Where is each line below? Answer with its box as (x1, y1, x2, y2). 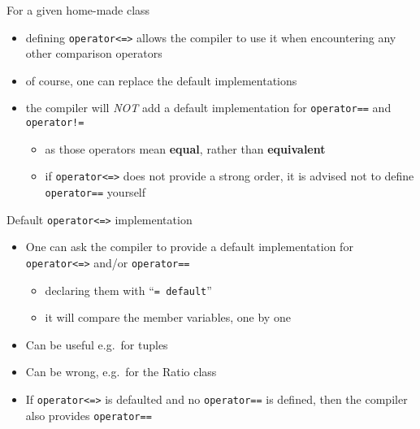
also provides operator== (25, 406, 152, 423)
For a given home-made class (6, 2, 150, 18)
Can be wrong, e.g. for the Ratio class (25, 363, 217, 380)
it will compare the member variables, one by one (45, 309, 291, 326)
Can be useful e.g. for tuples (25, 336, 168, 353)
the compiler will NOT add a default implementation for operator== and (25, 99, 392, 116)
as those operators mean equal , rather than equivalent (45, 140, 326, 157)
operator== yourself (45, 184, 146, 200)
